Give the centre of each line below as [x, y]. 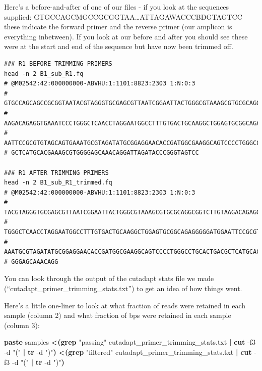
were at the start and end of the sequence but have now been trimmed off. [119, 46]
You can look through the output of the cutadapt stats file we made [109, 278]
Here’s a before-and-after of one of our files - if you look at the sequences [117, 7]
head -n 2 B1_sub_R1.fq [44, 74]
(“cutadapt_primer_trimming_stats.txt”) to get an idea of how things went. [123, 288]
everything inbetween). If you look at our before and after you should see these [126, 36]
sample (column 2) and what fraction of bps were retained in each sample [118, 315]
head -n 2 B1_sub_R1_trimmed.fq [58, 183]
